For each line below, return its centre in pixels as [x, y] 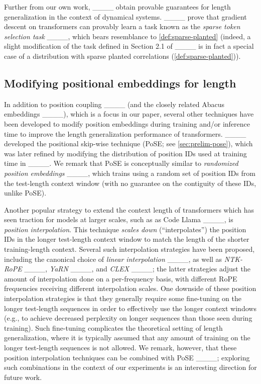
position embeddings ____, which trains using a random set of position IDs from [130, 173]
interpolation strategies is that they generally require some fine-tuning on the [123, 298]
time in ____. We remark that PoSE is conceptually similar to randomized [121, 163]
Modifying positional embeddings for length [120, 83]
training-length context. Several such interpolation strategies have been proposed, [129, 249]
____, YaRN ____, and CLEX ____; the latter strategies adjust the [137, 269]
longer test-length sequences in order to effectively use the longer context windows [130, 308]
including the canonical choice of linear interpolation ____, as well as [113, 259]
